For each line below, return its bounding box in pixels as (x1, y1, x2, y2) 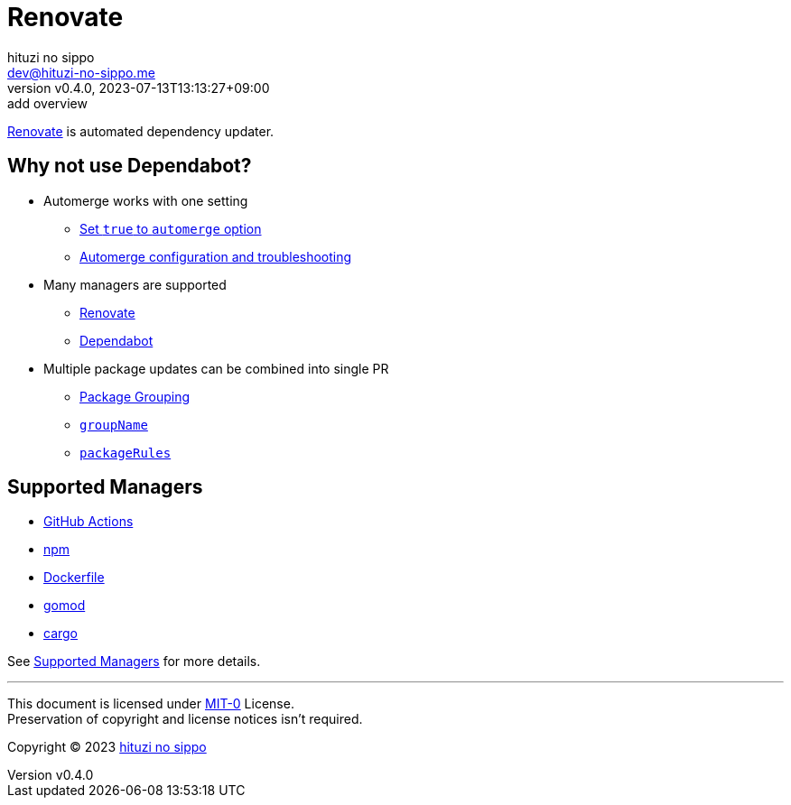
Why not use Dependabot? (7, 154, 252, 178)
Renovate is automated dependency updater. (7, 123, 275, 139)
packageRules (79, 445, 172, 460)
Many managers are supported (43, 276, 227, 292)
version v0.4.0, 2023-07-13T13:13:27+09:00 (7, 79, 270, 96)
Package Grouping (79, 388, 191, 404)
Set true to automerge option (79, 220, 262, 236)
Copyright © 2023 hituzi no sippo (7, 739, 207, 755)
